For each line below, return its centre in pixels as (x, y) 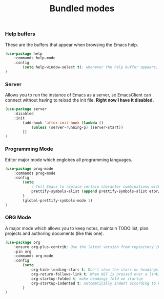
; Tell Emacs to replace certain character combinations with (96, 187)
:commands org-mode (34, 256)
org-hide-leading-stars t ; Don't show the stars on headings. (96, 270)
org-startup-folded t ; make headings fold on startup (87, 279)
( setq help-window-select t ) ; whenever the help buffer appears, (91, 67)
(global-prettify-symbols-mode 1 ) (58, 200)
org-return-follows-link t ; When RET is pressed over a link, (96, 274)
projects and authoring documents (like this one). (54, 233)
